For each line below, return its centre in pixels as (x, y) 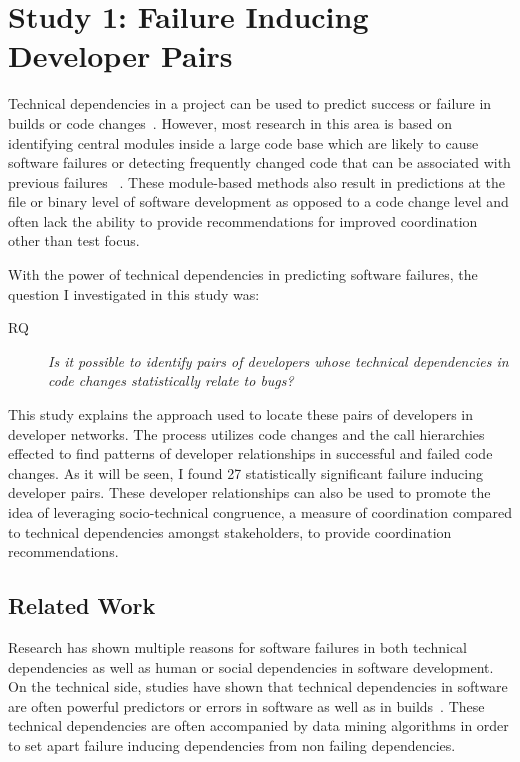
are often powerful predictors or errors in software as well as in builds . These (246, 705)
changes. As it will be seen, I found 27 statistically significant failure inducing (245, 472)
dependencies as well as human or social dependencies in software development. (251, 666)
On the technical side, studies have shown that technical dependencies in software (258, 686)
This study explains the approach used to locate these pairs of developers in (240, 414)
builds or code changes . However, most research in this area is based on (230, 122)
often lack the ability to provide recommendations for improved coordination (243, 220)
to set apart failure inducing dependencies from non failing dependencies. (232, 744)
